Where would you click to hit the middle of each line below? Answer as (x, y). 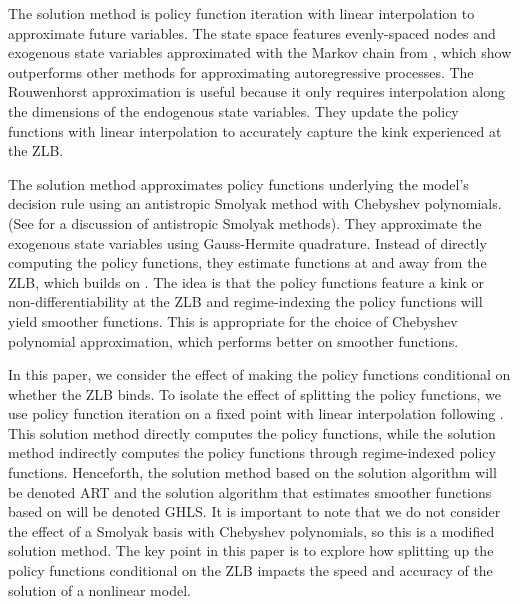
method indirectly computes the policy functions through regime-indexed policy (252, 452)
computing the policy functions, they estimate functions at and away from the (247, 262)
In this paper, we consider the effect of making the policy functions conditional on (259, 374)
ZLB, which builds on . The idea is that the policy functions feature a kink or (246, 281)
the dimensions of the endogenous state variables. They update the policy (233, 110)
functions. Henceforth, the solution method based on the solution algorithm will (252, 472)
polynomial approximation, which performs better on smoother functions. (233, 340)
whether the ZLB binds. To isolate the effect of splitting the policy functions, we (255, 393)
